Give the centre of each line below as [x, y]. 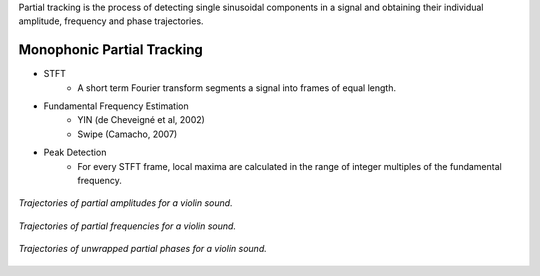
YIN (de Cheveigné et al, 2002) [141, 120]
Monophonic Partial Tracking [111, 50]
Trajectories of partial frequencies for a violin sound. [127, 226]
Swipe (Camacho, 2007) [127, 134]
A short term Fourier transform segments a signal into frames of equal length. [237, 87]
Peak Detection [75, 152]
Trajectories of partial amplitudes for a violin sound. [126, 203]
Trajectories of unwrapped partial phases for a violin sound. [142, 249]
